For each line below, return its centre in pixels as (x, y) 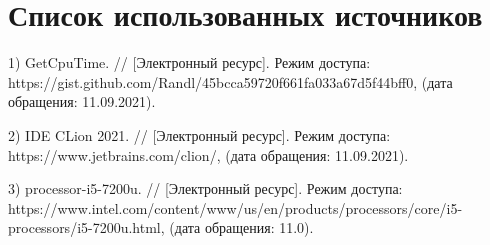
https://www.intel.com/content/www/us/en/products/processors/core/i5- (235, 207)
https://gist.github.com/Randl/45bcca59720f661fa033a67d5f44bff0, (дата (230, 81)
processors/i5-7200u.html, (86, 227)
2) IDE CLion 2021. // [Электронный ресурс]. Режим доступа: (199, 134)
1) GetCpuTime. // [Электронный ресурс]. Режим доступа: (189, 62)
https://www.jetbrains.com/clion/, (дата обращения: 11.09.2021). (208, 154)
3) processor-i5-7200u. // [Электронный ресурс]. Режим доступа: (205, 188)
